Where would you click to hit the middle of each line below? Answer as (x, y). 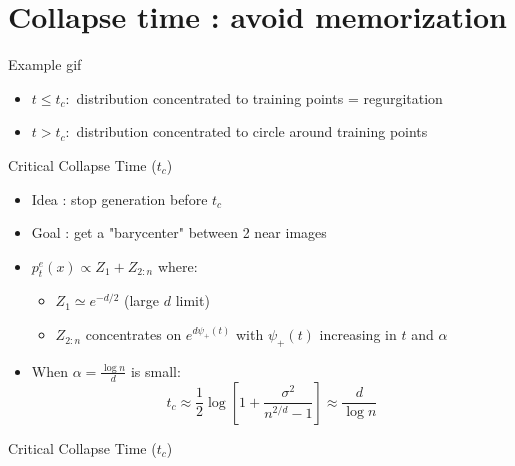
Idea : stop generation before (119, 198)
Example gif (45, 64)
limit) (192, 300)
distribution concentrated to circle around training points (252, 131)
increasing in (358, 334)
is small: (155, 370)
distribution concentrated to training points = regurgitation (259, 97)
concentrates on (133, 334)
